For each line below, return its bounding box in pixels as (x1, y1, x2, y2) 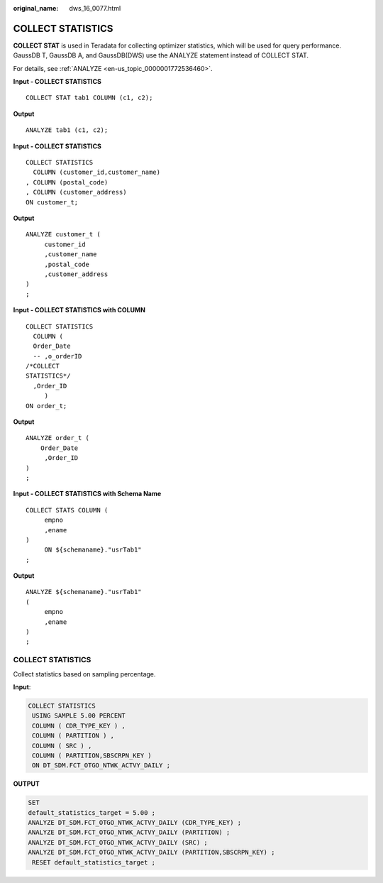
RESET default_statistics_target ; (32, 858, 156, 866)
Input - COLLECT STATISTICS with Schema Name (13, 490, 162, 498)
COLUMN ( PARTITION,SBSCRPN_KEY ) (32, 751, 152, 759)
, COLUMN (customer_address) (26, 188, 127, 197)
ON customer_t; (26, 198, 79, 206)
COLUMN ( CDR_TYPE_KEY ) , (32, 721, 126, 730)
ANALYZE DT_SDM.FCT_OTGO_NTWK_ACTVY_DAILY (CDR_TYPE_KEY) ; (28, 818, 242, 827)
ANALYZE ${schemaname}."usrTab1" (26, 588, 142, 596)
